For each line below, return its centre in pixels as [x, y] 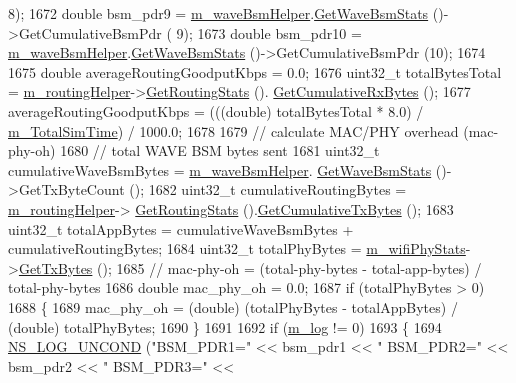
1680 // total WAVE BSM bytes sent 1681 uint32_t [220, 150]
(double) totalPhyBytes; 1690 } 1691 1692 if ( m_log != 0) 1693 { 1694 [225, 326]
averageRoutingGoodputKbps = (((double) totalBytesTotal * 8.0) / [216, 110]
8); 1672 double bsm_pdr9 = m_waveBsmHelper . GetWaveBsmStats [218, 13]
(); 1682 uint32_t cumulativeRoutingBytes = [268, 189]
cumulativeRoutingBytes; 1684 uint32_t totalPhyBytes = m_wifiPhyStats [237, 248]
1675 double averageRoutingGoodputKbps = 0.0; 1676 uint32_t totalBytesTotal [255, 71]
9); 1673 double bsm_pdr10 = [269, 32]
